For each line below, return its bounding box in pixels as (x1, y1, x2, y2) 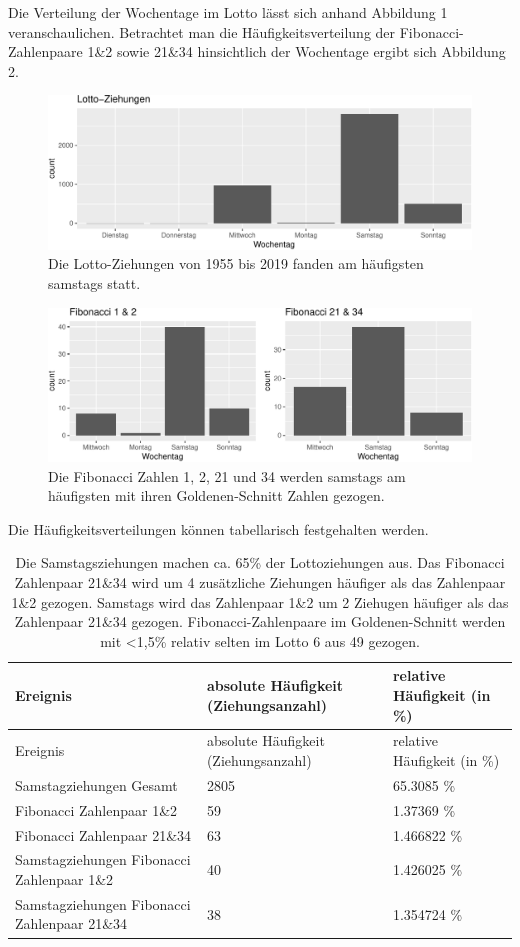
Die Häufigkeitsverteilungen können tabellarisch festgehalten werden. (8, 518, 429, 539)
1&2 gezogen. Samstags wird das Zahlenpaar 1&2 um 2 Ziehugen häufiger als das (11, 591, 509, 612)
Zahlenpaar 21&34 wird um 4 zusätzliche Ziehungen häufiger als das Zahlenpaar (14, 572, 506, 592)
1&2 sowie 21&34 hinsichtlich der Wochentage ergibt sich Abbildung (87, 41, 506, 62)
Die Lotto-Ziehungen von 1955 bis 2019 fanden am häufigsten (48, 253, 424, 274)
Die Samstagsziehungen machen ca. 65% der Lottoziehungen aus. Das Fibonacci (15, 552, 505, 573)
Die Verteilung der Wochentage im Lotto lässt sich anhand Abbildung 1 (8, 2, 448, 22)
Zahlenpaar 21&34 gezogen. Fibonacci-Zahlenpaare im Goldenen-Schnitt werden (14, 611, 506, 632)
